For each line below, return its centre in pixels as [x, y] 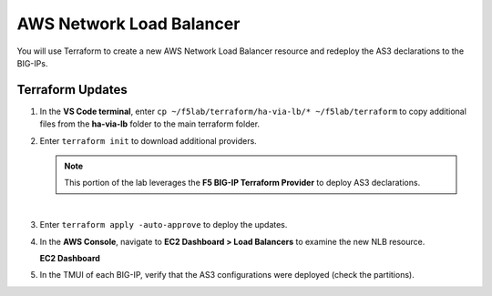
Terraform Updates [72, 90]
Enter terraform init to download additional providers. [148, 140]
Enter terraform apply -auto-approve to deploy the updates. [164, 225]
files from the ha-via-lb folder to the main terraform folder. [149, 124]
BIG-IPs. [32, 63]
